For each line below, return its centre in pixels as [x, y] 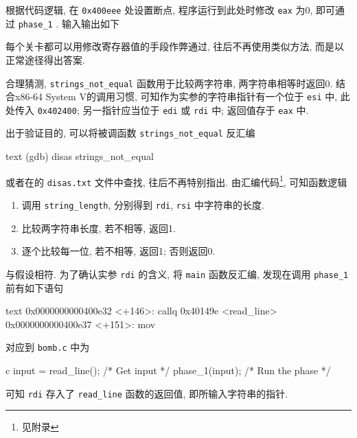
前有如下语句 [34, 287]
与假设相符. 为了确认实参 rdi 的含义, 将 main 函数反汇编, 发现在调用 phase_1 [177, 274]
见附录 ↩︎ [40, 427]
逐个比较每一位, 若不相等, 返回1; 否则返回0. [118, 251]
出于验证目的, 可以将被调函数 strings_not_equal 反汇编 [130, 133]
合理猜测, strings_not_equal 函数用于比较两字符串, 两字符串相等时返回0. [169, 83]
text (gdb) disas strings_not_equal [80, 156]
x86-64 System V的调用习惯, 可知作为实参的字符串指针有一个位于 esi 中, [176, 96]
